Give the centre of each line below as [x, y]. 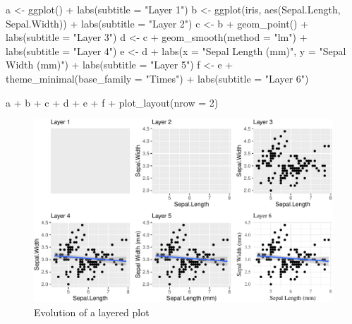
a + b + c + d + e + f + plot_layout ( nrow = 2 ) [112, 102]
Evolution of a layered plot [92, 312]
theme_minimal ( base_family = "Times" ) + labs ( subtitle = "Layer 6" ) [157, 78]
